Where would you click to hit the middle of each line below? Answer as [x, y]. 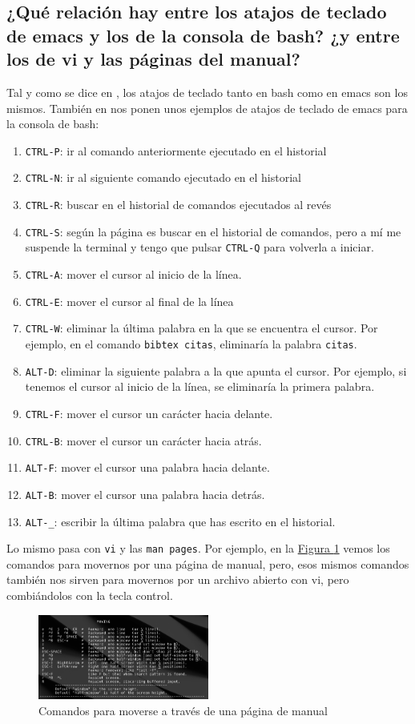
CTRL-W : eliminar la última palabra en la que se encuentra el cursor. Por [201, 328]
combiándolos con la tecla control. [90, 595]
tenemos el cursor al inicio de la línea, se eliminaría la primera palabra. [200, 386]
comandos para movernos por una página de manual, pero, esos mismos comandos [208, 563]
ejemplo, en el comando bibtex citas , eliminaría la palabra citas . [191, 344]
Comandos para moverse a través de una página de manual [183, 711]
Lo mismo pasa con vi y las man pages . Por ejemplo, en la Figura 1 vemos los [198, 548]
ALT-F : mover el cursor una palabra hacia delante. [147, 467]
